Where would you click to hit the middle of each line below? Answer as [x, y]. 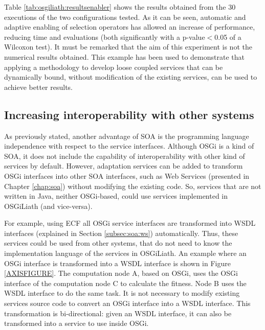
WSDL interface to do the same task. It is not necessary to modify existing [122, 293]
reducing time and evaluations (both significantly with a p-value [105, 37]
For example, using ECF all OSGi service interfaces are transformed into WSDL [130, 223]
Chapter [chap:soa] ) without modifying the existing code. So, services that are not [133, 186]
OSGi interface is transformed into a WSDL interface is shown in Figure [117, 263]
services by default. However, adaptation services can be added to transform [124, 166]
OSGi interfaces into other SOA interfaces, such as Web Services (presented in [127, 175]
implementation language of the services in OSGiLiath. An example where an [125, 253]
